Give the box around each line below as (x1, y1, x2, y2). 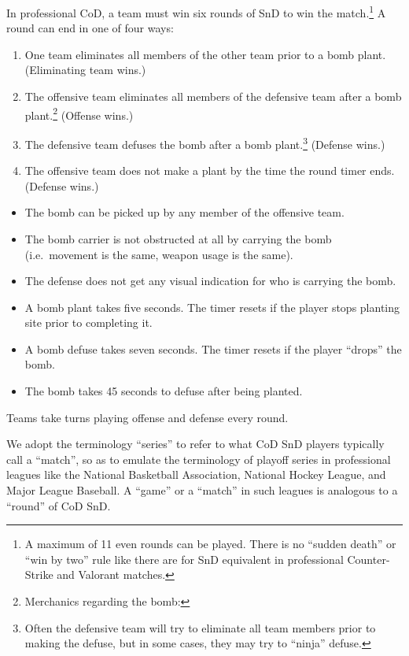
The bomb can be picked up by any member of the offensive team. (24, 204, 345, 221)
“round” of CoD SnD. (6, 497, 111, 513)
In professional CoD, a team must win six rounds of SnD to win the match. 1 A (6, 2, 386, 20)
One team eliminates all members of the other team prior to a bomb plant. (24, 46, 386, 62)
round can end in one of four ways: (6, 20, 174, 36)
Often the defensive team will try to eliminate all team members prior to (24, 619, 376, 636)
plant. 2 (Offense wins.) (24, 104, 134, 123)
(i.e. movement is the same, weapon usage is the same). (24, 246, 293, 262)
